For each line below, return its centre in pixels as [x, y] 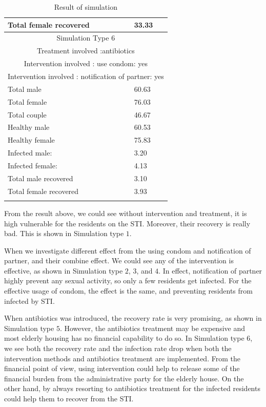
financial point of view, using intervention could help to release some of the [122, 368]
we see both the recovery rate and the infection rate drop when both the [118, 348]
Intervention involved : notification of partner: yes [86, 76]
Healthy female [31, 140]
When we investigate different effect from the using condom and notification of [128, 250]
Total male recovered [40, 178]
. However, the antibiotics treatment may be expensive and [152, 328]
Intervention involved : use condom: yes [86, 63]
